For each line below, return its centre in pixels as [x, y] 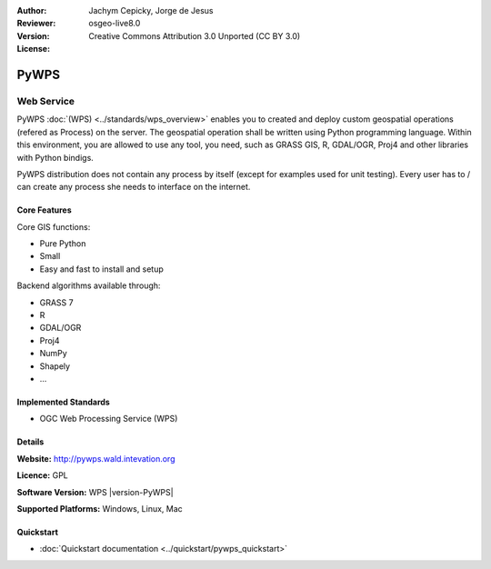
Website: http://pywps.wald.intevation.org [96, 458]
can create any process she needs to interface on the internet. [134, 187]
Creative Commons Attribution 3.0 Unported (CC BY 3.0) [195, 35]
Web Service [46, 101]
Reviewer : [36, 24]
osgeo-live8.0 [115, 24]
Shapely [55, 366]
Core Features [44, 210]
